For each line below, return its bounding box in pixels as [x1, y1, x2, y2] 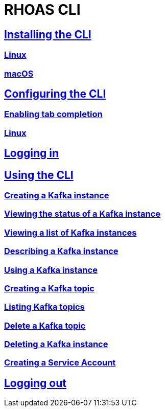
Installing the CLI [4, 28, 91, 41]
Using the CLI [4, 168, 74, 181]
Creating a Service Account [4, 357, 116, 368]
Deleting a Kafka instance [4, 339, 108, 350]
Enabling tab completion [4, 109, 103, 120]
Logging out [4, 376, 66, 390]
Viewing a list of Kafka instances [4, 227, 137, 238]
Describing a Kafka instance [4, 246, 119, 257]
